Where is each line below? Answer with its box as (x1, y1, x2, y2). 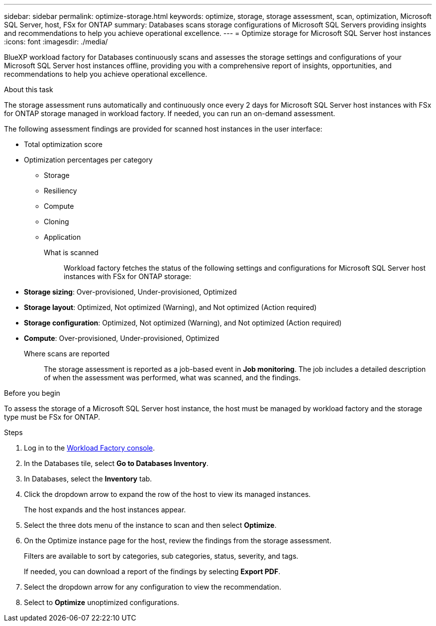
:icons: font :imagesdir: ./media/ (4, 37, 108, 46)
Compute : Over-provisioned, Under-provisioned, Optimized (24, 334, 219, 342)
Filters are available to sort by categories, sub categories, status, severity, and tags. (24, 552, 299, 560)
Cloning (44, 217, 69, 226)
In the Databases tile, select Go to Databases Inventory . (24, 459, 209, 468)
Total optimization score (24, 140, 103, 149)
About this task (4, 85, 53, 94)
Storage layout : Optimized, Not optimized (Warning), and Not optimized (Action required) (24, 303, 317, 312)
